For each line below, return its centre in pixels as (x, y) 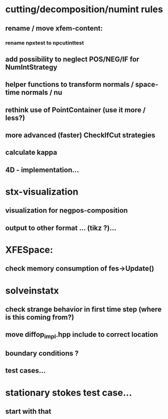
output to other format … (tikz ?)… (61, 228)
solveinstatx (32, 291)
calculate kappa (31, 152)
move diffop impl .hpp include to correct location (82, 335)
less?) (15, 118)
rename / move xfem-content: (54, 28)
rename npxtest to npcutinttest (45, 43)
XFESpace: (29, 250)
